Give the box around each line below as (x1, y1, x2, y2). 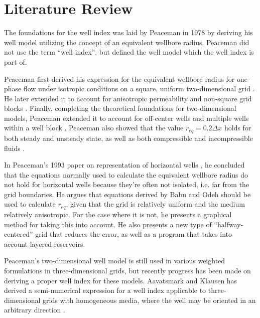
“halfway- (214, 219, 243, 229)
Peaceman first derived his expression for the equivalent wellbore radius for (4, 73, 235, 84)
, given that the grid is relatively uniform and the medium (66, 199, 245, 209)
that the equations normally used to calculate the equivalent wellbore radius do (4, 169, 248, 180)
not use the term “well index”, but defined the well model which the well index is (4, 47, 254, 57)
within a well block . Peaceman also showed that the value (4, 122, 184, 133)
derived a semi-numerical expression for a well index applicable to (4, 285, 206, 295)
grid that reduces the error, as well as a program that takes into (35, 229, 232, 239)
